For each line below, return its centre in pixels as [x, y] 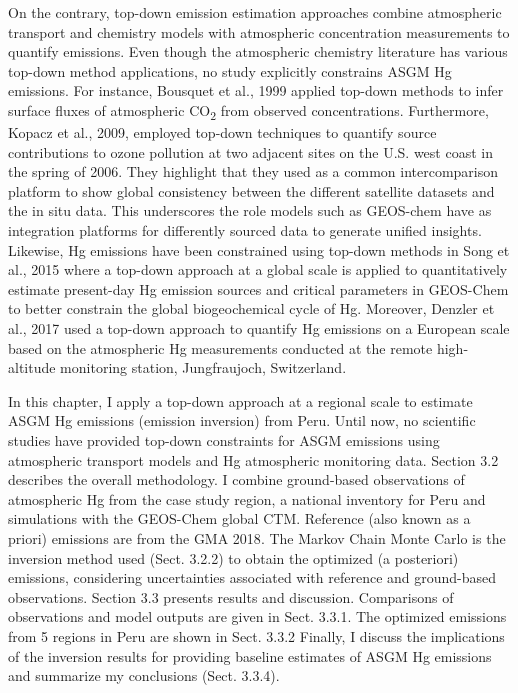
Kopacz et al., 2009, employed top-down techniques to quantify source [222, 132]
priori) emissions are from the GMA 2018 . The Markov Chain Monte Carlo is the [257, 537]
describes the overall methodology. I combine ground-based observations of [236, 479]
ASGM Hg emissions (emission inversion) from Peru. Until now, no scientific [242, 420]
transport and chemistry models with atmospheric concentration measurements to [259, 31]
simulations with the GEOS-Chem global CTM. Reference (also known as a [239, 518]
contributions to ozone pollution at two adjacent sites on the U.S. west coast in [250, 151]
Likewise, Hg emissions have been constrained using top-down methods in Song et [259, 249]
